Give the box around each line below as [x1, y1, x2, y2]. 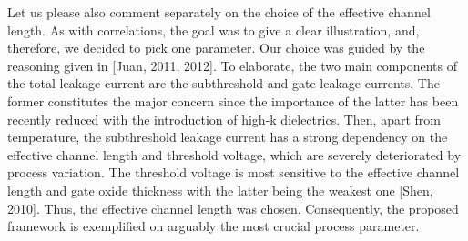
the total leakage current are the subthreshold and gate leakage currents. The [7, 74, 440, 93]
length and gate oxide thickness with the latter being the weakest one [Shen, [7, 180, 433, 199]
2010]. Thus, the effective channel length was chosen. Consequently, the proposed [7, 198, 459, 217]
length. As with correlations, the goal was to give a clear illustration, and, [7, 20, 420, 39]
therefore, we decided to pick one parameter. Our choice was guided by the [7, 38, 425, 57]
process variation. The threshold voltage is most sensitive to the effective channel [7, 163, 460, 182]
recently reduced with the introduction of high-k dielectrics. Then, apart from [7, 109, 441, 128]
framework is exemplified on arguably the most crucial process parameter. [7, 216, 420, 236]
